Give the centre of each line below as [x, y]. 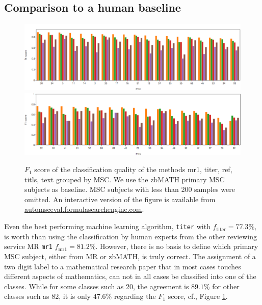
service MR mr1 [28, 246]
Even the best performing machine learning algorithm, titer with [107, 226]
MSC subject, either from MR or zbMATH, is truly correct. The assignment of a [130, 256]
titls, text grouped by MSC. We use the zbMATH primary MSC [125, 179]
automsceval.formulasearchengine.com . [84, 209]
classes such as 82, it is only [47, 296]
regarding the [135, 296]
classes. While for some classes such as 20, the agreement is [97, 286]
